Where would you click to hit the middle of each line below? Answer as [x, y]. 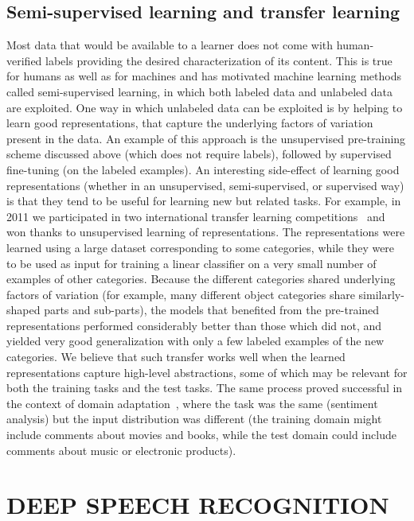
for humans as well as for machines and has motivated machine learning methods [204, 76]
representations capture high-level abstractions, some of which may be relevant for [207, 372]
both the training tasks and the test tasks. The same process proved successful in [205, 388]
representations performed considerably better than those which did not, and [194, 325]
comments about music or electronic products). [121, 450]
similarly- [381, 294]
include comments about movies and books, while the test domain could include [201, 435]
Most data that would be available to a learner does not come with [170, 45]
